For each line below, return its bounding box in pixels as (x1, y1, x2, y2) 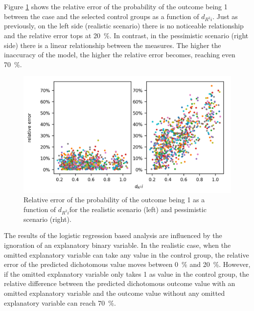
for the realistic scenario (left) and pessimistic (69, 204, 207, 214)
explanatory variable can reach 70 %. (4, 297, 116, 308)
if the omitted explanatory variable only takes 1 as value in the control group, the (4, 268, 249, 279)
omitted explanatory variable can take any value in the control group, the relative (4, 249, 249, 260)
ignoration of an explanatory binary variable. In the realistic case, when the (4, 239, 231, 250)
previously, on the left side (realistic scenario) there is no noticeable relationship (4, 21, 244, 31)
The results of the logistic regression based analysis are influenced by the (4, 230, 222, 240)
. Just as (212, 11, 238, 21)
